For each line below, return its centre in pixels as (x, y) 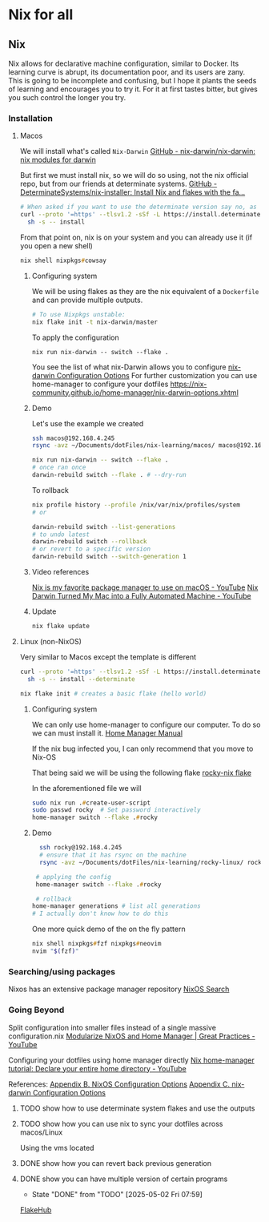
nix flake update (61, 627)
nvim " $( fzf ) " (55, 951)
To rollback (50, 490)
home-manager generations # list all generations (116, 906)
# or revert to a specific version (91, 549)
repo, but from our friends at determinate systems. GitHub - (118, 184)
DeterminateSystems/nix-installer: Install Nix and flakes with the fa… (132, 192)
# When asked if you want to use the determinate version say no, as (139, 207)
